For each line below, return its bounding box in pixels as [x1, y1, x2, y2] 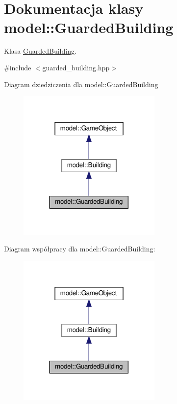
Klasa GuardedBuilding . [4, 46, 76, 56]
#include [4, 62, 31, 72]
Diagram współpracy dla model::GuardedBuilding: [4, 244, 155, 254]
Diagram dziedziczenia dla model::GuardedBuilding [4, 79, 158, 89]
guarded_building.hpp [42, 62, 110, 72]
